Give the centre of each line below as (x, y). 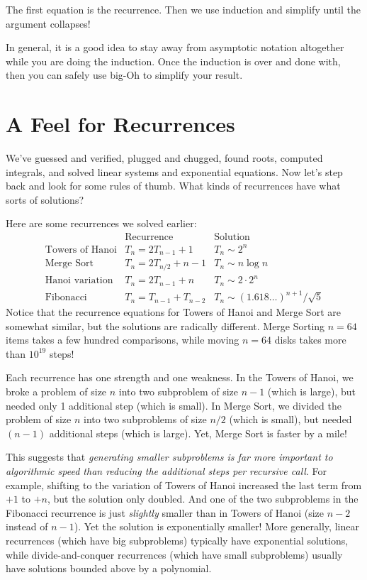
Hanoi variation (79, 281)
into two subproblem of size (178, 392)
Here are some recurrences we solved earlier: (101, 223)
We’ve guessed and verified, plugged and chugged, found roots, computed (164, 158)
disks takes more (310, 340)
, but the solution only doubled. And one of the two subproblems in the (203, 499)
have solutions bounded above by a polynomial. (109, 568)
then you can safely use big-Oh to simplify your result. (124, 75)
